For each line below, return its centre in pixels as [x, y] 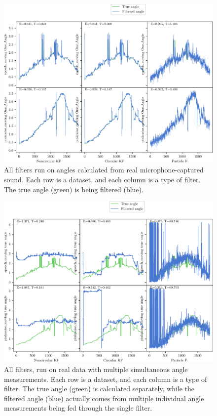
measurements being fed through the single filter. [78, 408]
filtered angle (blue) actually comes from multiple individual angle [104, 398]
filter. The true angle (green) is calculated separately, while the [99, 389]
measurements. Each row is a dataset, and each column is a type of [106, 379]
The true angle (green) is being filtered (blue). [74, 189]
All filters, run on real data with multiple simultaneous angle [96, 369]
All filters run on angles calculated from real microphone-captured [104, 170]
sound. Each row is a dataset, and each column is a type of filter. [102, 179]
